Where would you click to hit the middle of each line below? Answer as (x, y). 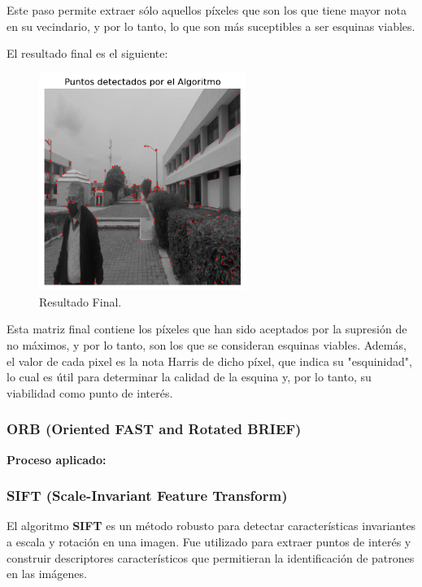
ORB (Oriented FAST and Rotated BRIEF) (154, 429)
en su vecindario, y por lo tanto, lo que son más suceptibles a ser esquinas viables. (211, 26)
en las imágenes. (47, 574)
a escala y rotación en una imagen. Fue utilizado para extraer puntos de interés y (209, 542)
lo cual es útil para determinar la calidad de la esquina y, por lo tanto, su (189, 377)
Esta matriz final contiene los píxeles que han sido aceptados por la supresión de (207, 329)
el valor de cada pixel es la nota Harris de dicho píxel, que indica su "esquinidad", (209, 361)
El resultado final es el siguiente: (87, 53)
